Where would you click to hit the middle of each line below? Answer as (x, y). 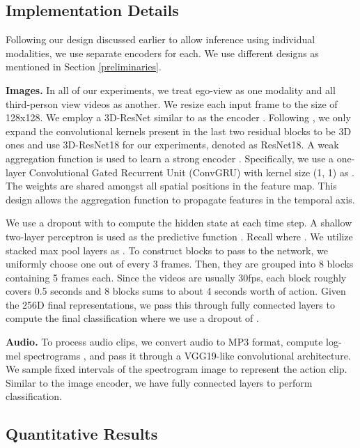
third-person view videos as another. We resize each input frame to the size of (172, 103)
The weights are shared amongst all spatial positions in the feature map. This (171, 186)
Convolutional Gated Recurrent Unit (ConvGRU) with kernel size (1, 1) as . (191, 172)
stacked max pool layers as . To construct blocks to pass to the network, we (167, 250)
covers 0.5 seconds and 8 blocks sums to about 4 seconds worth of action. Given (176, 291)
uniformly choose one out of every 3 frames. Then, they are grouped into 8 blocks (180, 264)
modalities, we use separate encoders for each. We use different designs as (162, 53)
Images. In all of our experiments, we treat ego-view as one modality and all (171, 90)
